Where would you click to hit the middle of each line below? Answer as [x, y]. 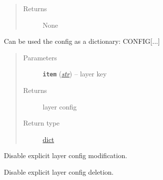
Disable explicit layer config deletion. [59, 172]
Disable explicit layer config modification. [66, 155]
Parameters [40, 57]
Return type [41, 123]
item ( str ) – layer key [75, 74]
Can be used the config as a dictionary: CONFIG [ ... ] [82, 41]
